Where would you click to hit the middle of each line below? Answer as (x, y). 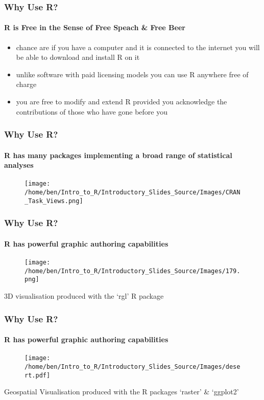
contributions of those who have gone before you (92, 111)
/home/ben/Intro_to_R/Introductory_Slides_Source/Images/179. (133, 271)
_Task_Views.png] (54, 201)
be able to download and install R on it (78, 57)
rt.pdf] (38, 375)
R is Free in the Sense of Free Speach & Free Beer (95, 27)
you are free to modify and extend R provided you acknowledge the (122, 102)
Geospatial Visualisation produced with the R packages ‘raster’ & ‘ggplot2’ (122, 392)
